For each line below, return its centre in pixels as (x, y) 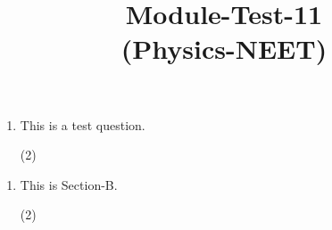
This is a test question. (83, 124)
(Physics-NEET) (224, 49)
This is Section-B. (69, 184)
